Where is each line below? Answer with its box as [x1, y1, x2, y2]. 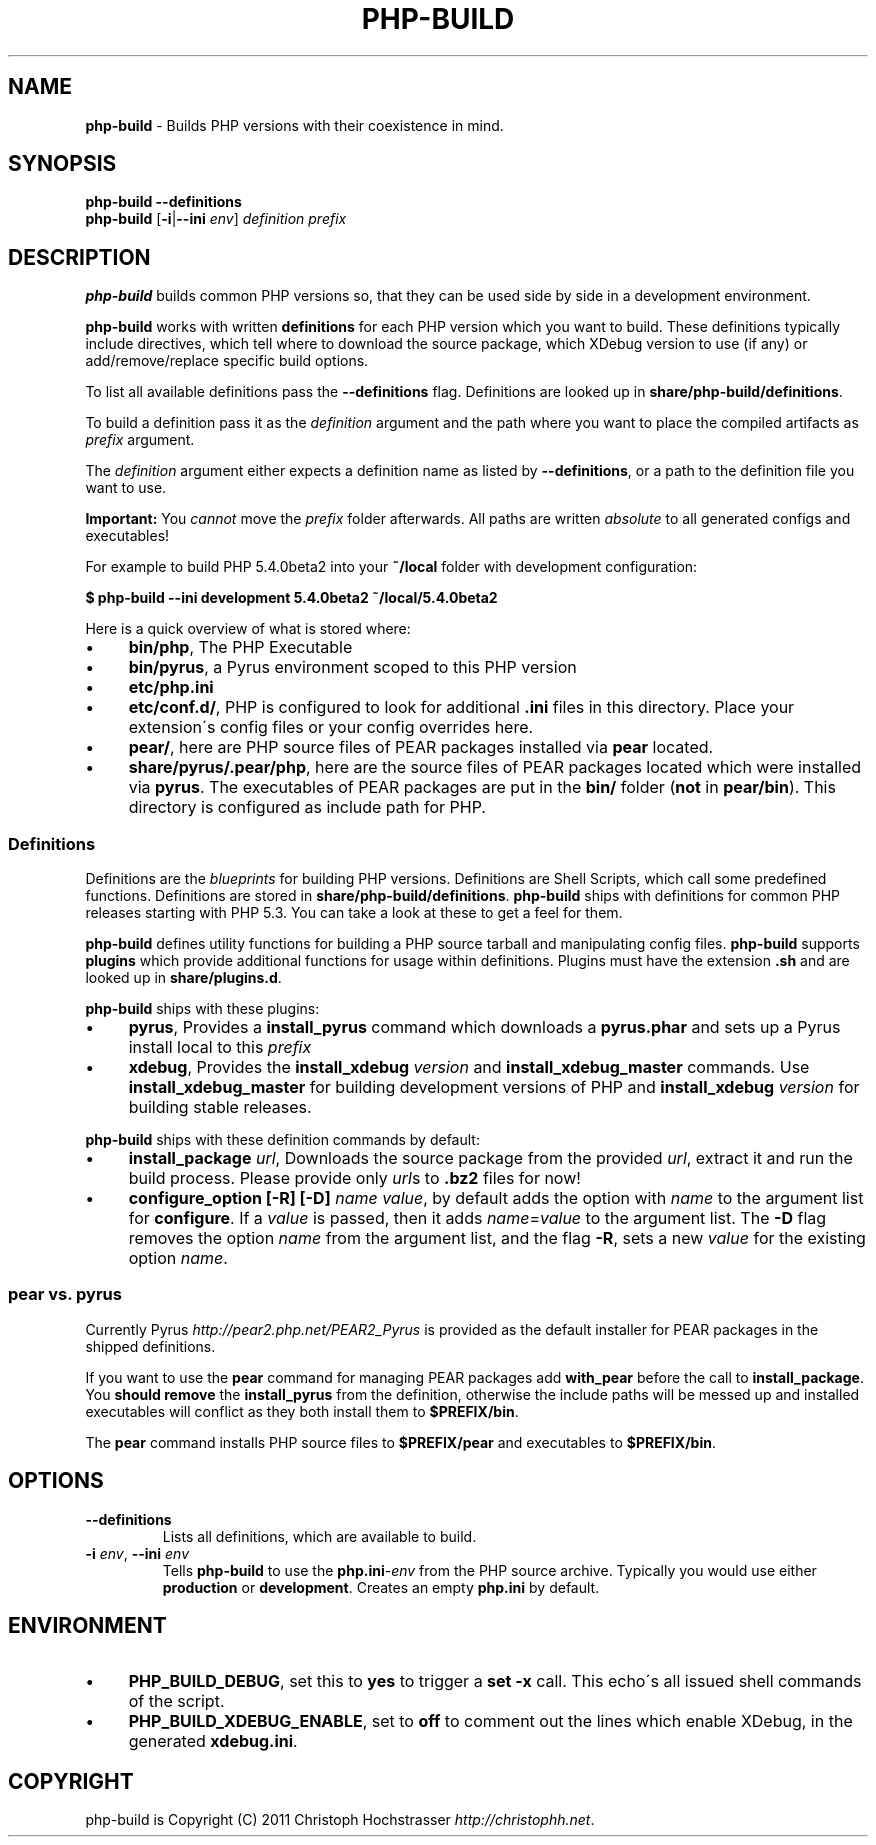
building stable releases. [128, 1097, 312, 1118]
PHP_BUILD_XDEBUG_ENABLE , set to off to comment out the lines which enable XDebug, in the [128, 1711, 853, 1732]
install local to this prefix [128, 1037, 312, 1058]
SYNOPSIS [8, 151, 117, 177]
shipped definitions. [85, 1337, 216, 1355]
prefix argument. [85, 431, 195, 449]
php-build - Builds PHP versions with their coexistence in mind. [85, 116, 504, 134]
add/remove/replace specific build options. [85, 352, 369, 370]
